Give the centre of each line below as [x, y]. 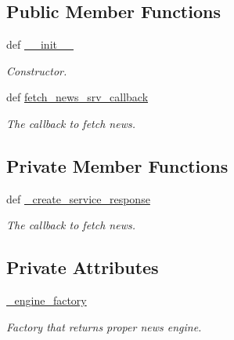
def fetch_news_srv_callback [77, 97]
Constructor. [37, 70]
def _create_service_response [78, 198]
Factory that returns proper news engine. [104, 326]
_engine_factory [47, 300]
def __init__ [40, 44]
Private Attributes [83, 267]
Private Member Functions [117, 165]
